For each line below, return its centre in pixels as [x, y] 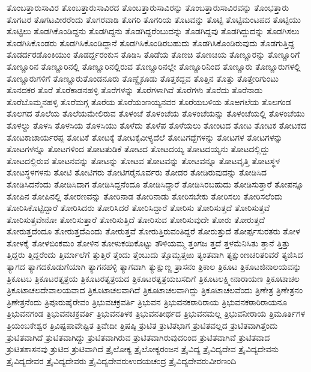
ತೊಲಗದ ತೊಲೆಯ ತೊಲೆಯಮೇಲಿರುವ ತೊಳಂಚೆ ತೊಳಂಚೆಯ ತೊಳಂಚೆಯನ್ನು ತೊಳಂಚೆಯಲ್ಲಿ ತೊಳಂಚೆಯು [156, 113]
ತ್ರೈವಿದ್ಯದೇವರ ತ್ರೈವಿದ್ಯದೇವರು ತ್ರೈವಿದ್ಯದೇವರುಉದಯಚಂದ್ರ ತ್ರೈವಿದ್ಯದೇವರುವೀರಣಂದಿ [122, 360]
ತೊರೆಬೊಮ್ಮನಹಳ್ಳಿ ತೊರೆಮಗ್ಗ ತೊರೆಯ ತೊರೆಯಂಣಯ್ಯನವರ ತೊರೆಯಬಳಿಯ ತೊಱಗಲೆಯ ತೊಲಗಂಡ [149, 101]
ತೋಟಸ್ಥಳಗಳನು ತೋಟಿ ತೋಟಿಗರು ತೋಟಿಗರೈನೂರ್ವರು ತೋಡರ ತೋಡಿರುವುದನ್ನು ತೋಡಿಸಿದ [137, 172]
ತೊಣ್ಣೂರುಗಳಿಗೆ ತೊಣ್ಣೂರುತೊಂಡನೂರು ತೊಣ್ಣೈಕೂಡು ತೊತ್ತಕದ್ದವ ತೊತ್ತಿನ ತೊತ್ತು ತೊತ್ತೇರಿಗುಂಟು [143, 78]
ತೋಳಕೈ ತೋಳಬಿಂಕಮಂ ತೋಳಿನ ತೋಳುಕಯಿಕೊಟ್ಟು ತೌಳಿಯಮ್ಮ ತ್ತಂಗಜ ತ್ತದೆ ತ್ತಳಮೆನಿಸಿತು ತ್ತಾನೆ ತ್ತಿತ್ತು [148, 242]
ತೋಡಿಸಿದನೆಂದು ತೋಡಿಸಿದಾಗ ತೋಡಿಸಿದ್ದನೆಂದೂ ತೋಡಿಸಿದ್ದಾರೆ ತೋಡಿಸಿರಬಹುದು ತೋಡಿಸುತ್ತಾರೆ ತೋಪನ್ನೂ [155, 184]
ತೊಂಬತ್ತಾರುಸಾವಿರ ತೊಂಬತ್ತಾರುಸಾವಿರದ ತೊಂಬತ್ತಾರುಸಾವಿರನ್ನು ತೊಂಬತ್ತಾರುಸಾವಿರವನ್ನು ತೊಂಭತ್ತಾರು [148, 7]
